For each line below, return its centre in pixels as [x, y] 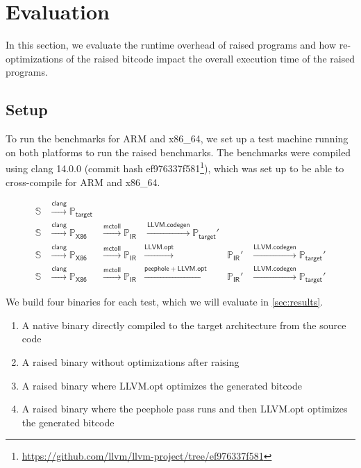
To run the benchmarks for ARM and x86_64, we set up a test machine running [177, 139]
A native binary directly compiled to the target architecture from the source [184, 325]
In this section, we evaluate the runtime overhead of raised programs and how [171, 45]
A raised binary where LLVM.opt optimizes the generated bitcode [162, 385]
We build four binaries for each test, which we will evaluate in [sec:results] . [165, 302]
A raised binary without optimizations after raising [131, 362]
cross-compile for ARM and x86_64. [83, 182]
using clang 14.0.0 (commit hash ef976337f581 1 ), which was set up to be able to [175, 167]
